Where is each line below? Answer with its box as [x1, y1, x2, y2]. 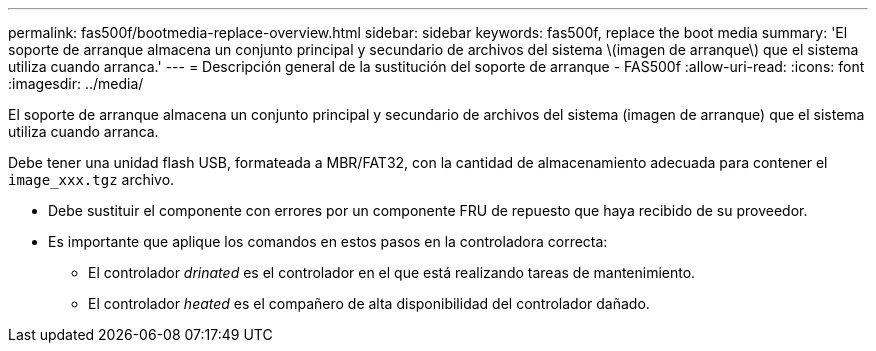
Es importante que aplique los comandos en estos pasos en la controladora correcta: [48, 233, 608, 250]
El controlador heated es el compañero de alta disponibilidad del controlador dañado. [88, 295, 650, 312]
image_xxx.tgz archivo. [8, 171, 175, 188]
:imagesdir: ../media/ [8, 75, 144, 92]
